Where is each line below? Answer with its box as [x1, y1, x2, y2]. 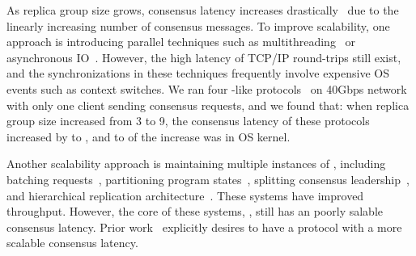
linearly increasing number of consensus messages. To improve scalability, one [6, 17, 390, 34]
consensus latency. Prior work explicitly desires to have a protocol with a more [6, 218, 402, 235]
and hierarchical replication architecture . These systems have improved [6, 187, 364, 204]
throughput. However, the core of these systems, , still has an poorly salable [6, 203, 384, 220]
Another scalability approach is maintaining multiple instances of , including [6, 155, 386, 172]
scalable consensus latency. [6, 234, 138, 251]
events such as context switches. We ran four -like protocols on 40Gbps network [6, 80, 407, 97]
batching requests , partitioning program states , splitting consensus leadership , [6, 170, 410, 187]
